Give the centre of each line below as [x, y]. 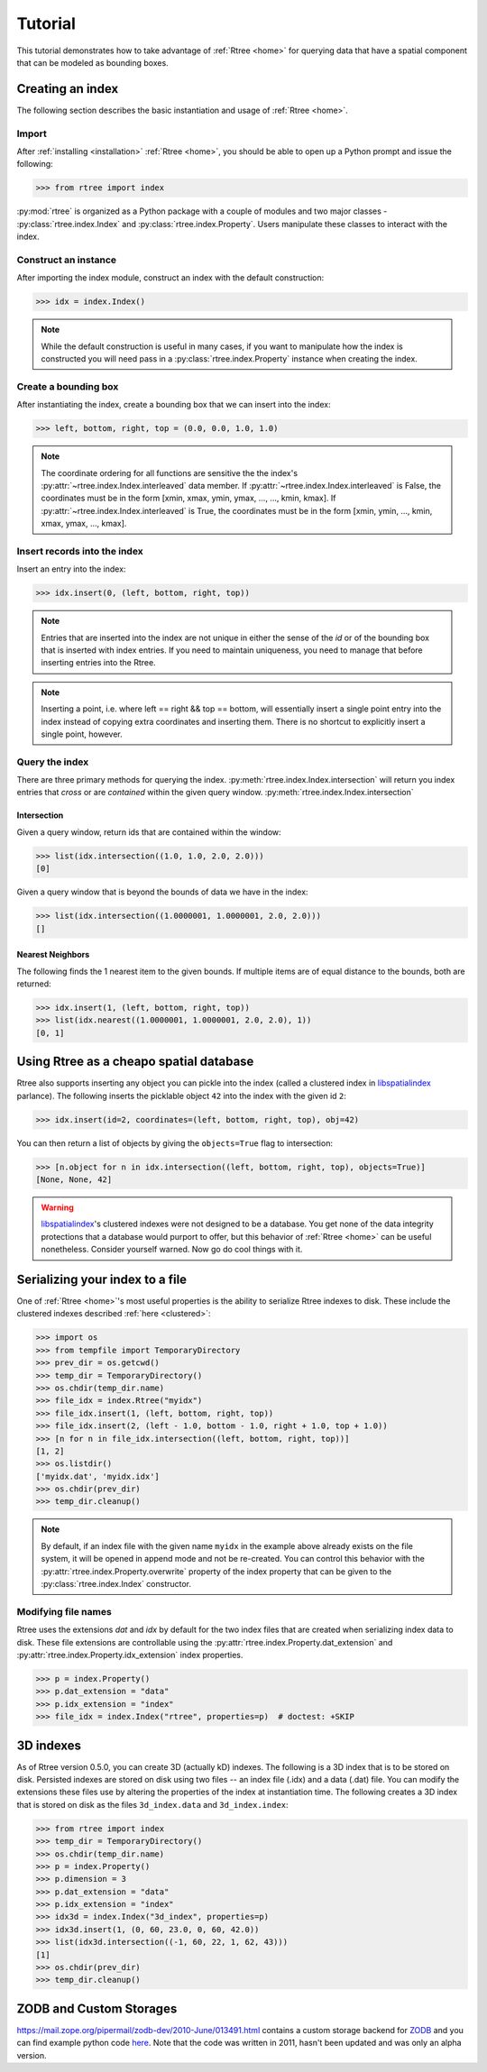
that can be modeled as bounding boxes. [92, 62]
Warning [57, 1207]
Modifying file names [64, 1611]
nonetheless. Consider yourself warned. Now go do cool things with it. [172, 1250]
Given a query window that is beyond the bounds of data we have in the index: [162, 892]
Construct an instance [67, 260]
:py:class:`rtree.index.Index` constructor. [116, 1584]
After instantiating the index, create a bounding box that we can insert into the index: [174, 405]
